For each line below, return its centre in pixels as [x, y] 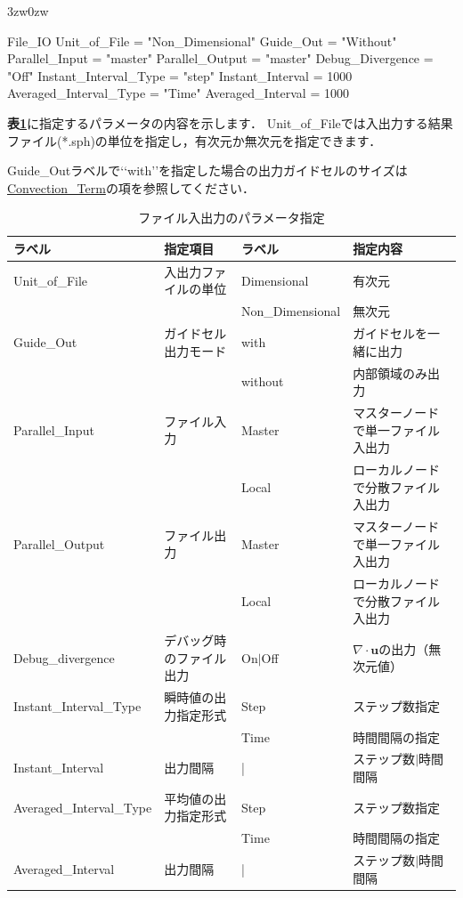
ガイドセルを [390, 333]
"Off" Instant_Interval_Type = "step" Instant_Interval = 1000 [180, 75]
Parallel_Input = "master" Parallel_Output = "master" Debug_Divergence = [220, 58]
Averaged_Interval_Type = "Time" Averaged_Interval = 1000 [178, 93]
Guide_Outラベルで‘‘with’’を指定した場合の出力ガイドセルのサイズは [207, 170]
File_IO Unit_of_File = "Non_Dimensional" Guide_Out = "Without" [202, 40]
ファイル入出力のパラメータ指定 [231, 218]
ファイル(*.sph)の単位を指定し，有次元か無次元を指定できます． [195, 140]
